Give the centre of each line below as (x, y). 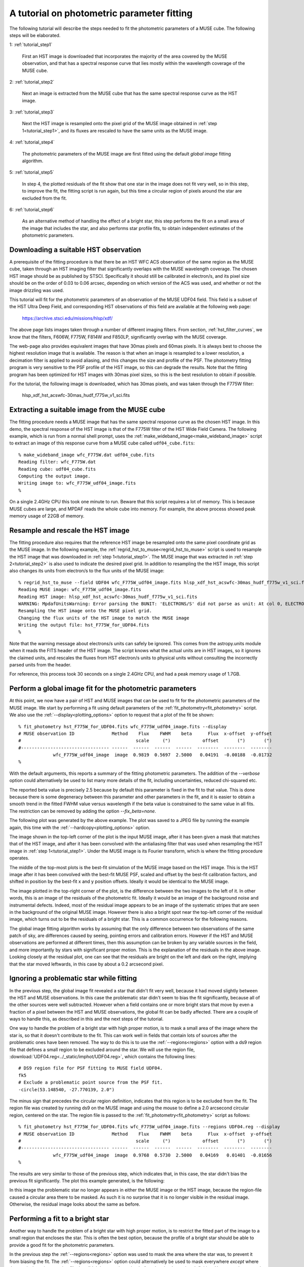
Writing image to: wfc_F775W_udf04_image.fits (77, 483)
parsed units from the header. (40, 665)
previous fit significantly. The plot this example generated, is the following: (87, 1180)
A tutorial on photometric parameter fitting (101, 13)
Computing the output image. (54, 476)
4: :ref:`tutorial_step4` (32, 142)
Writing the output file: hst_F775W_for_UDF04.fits (84, 625)
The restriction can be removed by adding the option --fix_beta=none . (83, 811)
